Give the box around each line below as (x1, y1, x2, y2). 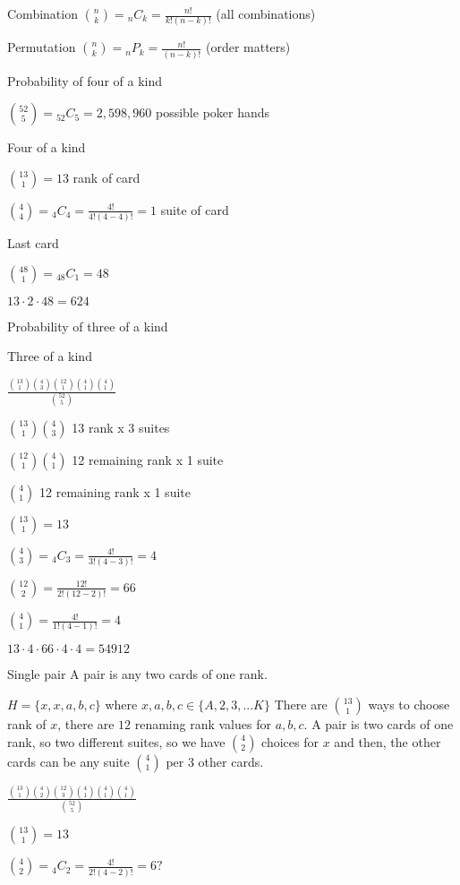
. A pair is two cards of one (303, 715, 454, 734)
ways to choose (368, 695, 450, 714)
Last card (7, 234, 59, 253)
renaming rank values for (134, 715, 271, 734)
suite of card (160, 200, 229, 219)
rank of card (72, 168, 141, 186)
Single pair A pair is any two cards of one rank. (7, 665, 268, 683)
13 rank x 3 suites (72, 417, 170, 436)
